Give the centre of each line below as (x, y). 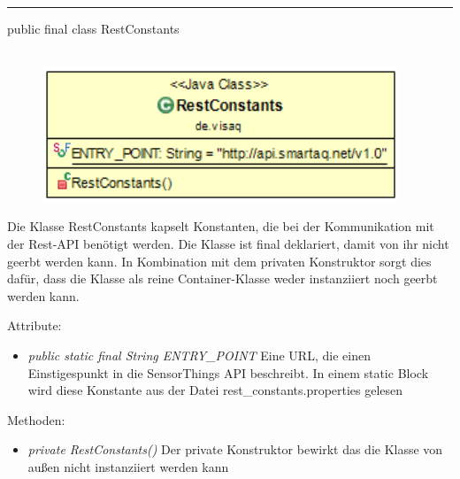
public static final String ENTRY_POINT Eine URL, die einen (199, 355)
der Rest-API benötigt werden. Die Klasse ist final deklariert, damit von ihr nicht (228, 243)
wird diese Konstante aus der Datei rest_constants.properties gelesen (215, 390)
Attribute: (34, 325)
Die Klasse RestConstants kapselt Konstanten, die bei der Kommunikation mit (221, 226)
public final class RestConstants (93, 28)
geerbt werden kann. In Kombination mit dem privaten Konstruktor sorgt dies (219, 261)
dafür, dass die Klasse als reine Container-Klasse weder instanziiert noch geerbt (222, 278)
